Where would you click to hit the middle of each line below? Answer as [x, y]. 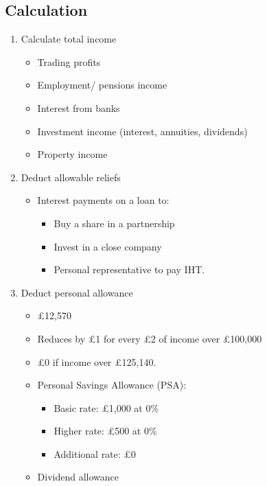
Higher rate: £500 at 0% [105, 431]
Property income [72, 154]
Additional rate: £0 [95, 453]
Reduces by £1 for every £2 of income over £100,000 [150, 338]
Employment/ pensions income [102, 85]
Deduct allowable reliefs [71, 177]
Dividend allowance [78, 477]
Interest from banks [79, 107]
